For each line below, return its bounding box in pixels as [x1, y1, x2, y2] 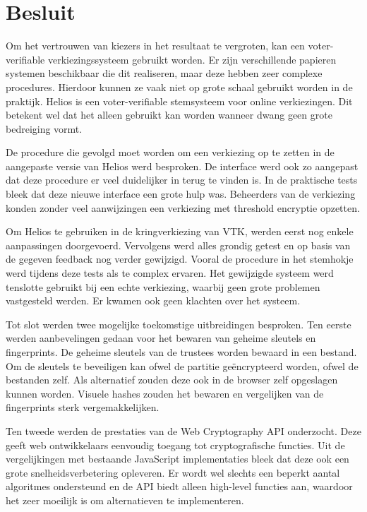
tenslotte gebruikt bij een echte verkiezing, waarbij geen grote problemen [6, 279, 320, 294]
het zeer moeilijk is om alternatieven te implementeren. [6, 492, 244, 507]
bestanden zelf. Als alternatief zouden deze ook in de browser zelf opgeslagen [6, 372, 338, 387]
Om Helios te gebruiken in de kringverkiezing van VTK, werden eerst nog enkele [6, 224, 354, 239]
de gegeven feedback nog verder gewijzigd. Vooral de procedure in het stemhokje [6, 251, 354, 266]
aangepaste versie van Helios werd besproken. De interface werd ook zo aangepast [6, 158, 359, 173]
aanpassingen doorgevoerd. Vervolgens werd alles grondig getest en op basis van [6, 237, 351, 252]
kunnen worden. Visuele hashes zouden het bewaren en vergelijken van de [6, 386, 324, 400]
